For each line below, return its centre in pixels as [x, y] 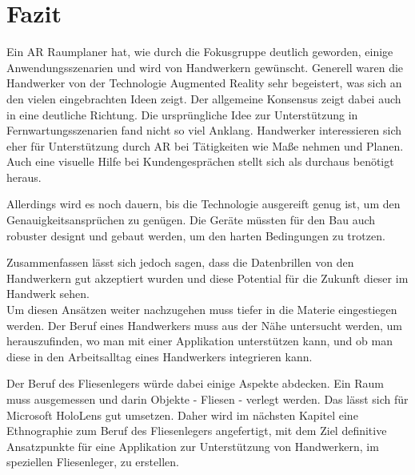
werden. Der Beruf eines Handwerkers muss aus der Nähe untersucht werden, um [204, 325]
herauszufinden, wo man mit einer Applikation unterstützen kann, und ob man [200, 341]
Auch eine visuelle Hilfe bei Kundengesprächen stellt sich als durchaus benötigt [200, 161]
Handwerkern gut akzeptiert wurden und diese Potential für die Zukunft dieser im [207, 278]
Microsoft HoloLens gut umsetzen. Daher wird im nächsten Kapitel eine [182, 415]
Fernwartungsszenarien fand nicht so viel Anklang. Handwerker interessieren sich [204, 130]
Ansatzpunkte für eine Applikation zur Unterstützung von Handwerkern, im [193, 446]
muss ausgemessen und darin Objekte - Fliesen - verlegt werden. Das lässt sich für [207, 399]
